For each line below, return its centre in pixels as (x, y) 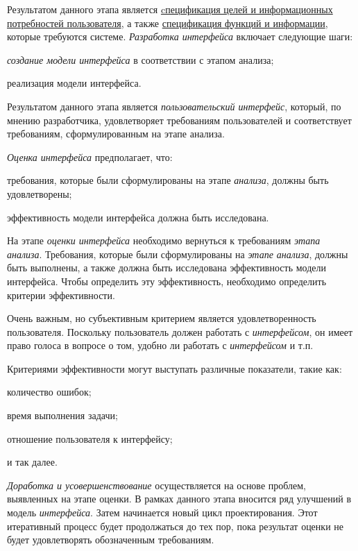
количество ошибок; (49, 392)
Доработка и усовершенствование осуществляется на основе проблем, (156, 485)
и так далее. (32, 462)
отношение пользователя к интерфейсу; (90, 438)
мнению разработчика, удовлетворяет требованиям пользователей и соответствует (179, 120)
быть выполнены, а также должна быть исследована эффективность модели (167, 268)
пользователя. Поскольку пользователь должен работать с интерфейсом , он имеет (180, 331)
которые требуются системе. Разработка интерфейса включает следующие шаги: (180, 36)
